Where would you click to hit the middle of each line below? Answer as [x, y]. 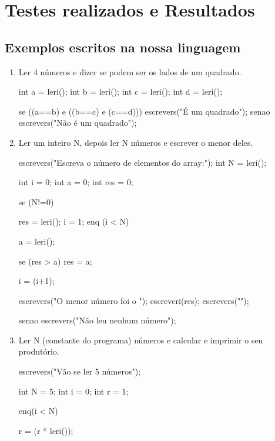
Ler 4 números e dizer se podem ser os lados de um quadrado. [130, 71]
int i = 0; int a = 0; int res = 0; [76, 182]
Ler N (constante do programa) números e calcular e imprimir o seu [141, 340]
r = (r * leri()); [46, 430]
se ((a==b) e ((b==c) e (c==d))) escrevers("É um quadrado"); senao [144, 111]
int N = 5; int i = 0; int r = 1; [73, 391]
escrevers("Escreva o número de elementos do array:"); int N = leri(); [142, 162]
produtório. [39, 351]
